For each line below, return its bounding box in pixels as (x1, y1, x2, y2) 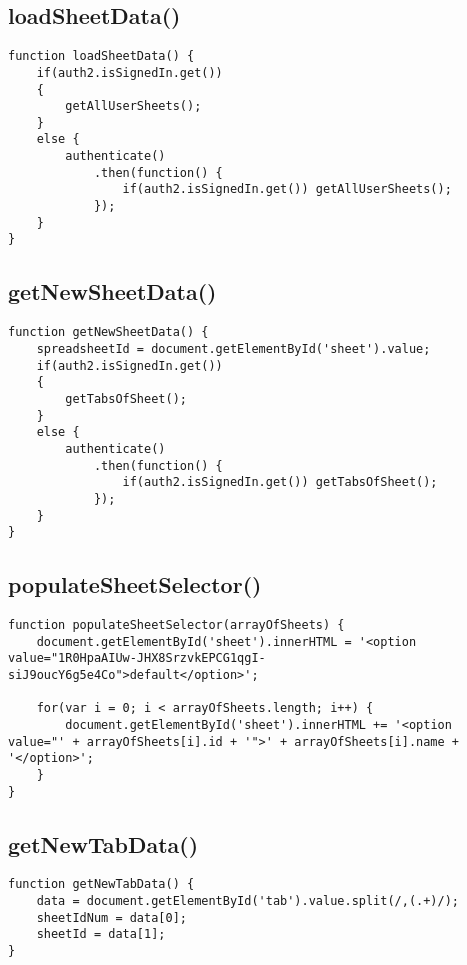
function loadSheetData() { (8, 49, 195, 64)
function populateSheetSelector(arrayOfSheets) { (8, 618, 345, 633)
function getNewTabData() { (8, 877, 195, 892)
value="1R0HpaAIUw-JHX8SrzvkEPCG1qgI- (8, 651, 266, 666)
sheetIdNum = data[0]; (36, 910, 187, 925)
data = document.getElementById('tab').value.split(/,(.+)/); (36, 894, 460, 909)
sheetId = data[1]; (36, 927, 166, 942)
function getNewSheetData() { (8, 325, 209, 340)
